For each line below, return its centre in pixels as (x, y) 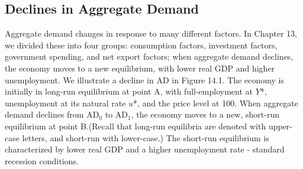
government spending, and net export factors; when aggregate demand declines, (149, 56)
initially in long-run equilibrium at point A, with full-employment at (129, 91)
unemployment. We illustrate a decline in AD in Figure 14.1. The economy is (144, 79)
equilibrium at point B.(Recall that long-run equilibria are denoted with (136, 126)
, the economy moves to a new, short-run (205, 114)
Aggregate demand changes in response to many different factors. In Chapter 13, (151, 33)
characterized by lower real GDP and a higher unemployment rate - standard (145, 149)
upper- (280, 126)
